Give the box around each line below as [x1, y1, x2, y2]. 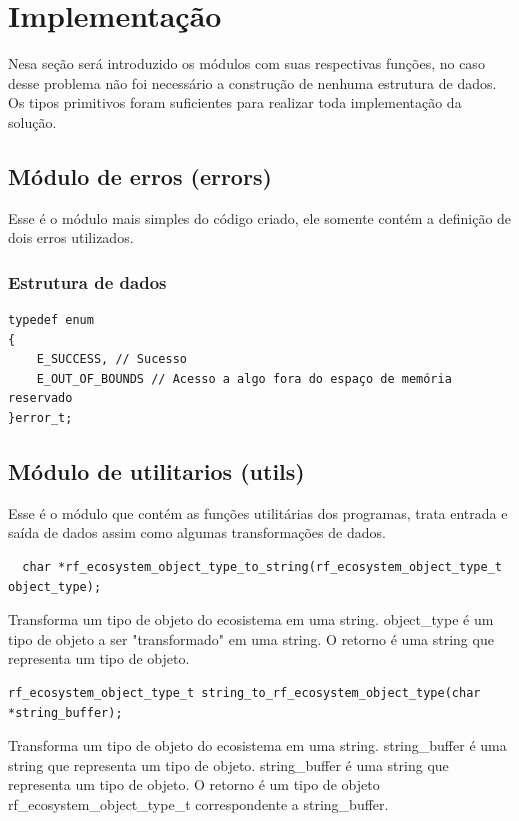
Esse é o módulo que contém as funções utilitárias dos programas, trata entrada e [8, 502, 508, 523]
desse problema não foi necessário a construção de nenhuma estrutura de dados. [8, 72, 497, 93]
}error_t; [8, 411, 73, 426]
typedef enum [8, 313, 94, 328]
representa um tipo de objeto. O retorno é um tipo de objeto [8, 774, 380, 795]
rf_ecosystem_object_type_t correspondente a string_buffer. [8, 794, 389, 814]
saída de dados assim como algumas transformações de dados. [8, 522, 386, 543]
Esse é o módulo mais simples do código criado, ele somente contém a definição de [8, 207, 512, 228]
